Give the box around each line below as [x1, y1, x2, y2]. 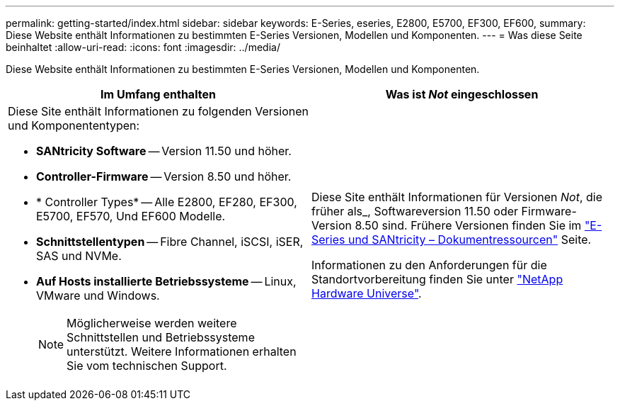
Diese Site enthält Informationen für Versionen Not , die [311, 190, 603, 204]
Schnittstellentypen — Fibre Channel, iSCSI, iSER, [36, 235, 304, 249]
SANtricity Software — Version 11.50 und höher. [36, 144, 292, 158]
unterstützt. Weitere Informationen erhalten [67, 344, 297, 359]
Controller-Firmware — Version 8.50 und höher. [36, 169, 292, 184]
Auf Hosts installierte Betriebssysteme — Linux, [36, 274, 297, 288]
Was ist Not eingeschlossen [385, 87, 539, 101]
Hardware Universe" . [311, 286, 422, 300]
